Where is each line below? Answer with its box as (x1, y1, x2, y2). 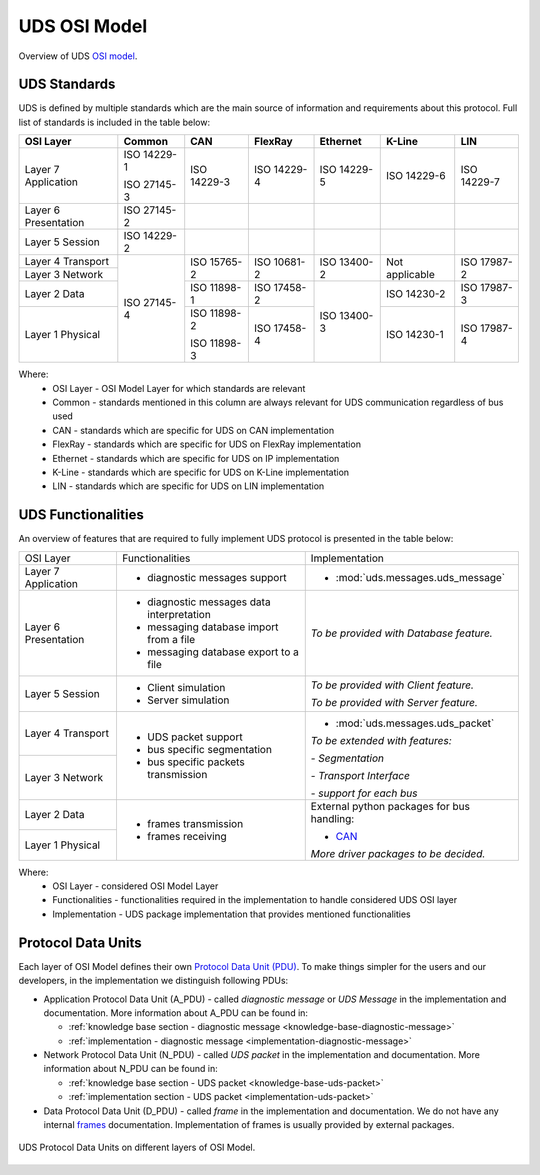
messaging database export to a (146, 645, 299, 659)
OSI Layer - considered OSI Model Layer (52, 880, 219, 892)
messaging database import (146, 620, 279, 634)
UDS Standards (18, 76, 116, 93)
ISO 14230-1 (385, 328, 444, 342)
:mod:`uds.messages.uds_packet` (335, 716, 495, 730)
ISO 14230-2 (385, 287, 446, 301)
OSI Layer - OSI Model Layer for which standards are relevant (52, 382, 306, 394)
